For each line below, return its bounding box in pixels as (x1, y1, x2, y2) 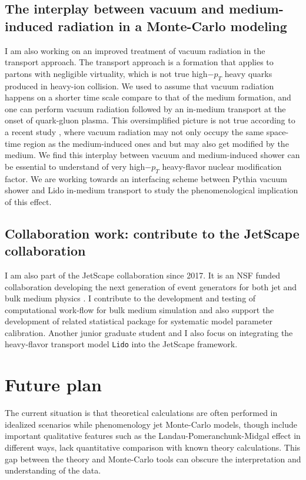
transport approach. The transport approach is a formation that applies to (5, 56, 274, 68)
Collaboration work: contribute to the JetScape (5, 224, 300, 242)
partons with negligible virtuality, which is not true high (5, 67, 208, 79)
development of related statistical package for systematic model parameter (5, 315, 273, 327)
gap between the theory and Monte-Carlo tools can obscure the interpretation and (5, 452, 301, 465)
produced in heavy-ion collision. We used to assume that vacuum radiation (5, 79, 274, 92)
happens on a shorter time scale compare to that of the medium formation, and (5, 91, 291, 103)
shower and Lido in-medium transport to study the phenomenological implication (5, 184, 298, 196)
